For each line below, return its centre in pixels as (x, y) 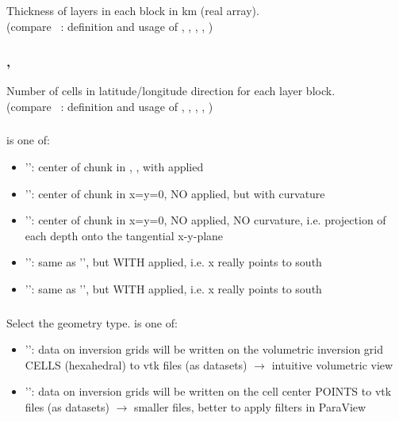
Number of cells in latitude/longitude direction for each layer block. (171, 91)
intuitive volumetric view (332, 364)
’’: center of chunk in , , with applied (114, 167)
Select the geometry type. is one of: (92, 322)
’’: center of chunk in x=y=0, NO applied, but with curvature (175, 193)
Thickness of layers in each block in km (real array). (133, 10)
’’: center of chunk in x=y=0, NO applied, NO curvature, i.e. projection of (205, 220)
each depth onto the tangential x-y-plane (124, 235)
